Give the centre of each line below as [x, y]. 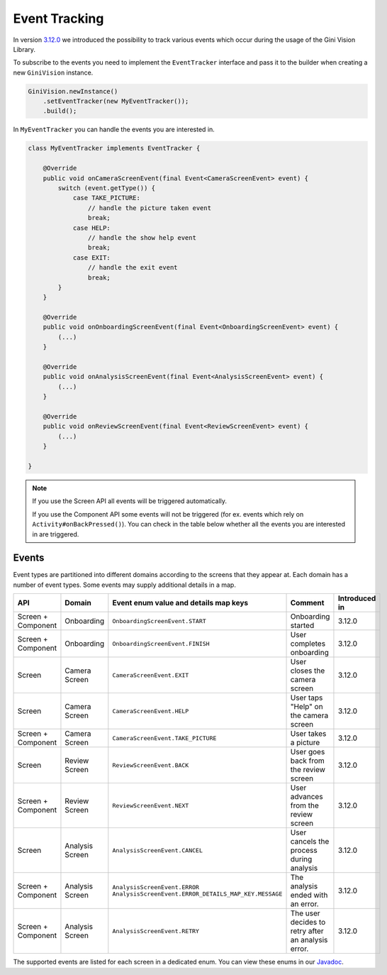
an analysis [309, 940]
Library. [24, 49]
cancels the [310, 842]
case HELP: [92, 228]
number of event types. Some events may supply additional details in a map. [125, 585]
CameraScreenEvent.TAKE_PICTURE [164, 738]
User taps [307, 698]
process [304, 850]
